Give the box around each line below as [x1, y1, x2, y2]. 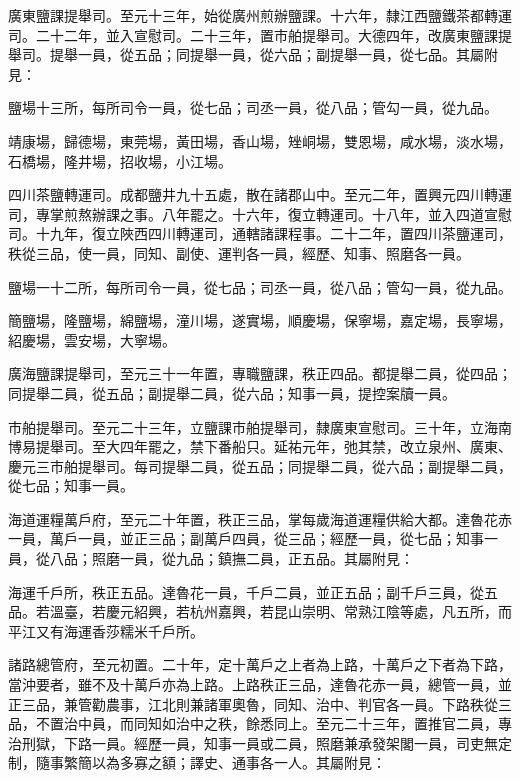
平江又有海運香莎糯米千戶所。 [8, 620, 204, 641]
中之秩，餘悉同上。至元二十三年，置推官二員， [189, 713, 498, 734]
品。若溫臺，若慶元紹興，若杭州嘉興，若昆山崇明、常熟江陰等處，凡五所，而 [8, 601, 512, 622]
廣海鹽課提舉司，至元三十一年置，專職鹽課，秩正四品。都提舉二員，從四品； [8, 363, 512, 384]
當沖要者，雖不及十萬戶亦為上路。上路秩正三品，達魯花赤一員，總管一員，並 [8, 674, 512, 695]
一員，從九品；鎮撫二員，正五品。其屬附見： [119, 548, 414, 569]
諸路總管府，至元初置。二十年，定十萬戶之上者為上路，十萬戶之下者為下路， [8, 654, 512, 675]
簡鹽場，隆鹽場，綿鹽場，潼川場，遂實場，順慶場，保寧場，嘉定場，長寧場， [8, 310, 512, 331]
